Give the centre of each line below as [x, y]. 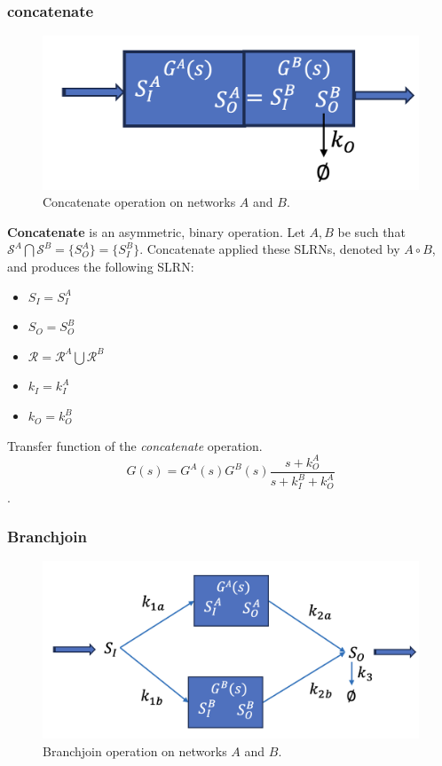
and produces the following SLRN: [101, 267]
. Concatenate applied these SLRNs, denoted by [270, 249]
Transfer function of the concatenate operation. [135, 445]
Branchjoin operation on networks [135, 750]
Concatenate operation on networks [139, 202]
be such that [371, 231]
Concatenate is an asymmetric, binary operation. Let [156, 231]
